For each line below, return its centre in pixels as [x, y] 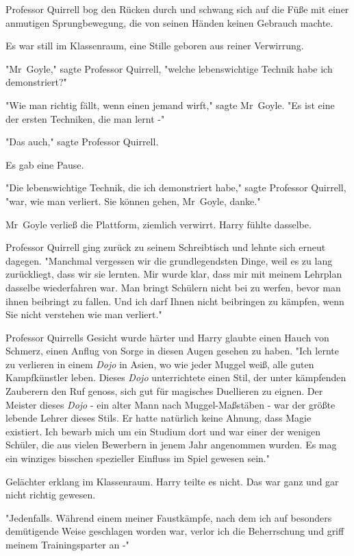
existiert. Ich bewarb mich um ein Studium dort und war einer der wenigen [163, 431]
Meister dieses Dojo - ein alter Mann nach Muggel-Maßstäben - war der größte [170, 404]
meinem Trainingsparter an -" [67, 544]
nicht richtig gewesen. [51, 495]
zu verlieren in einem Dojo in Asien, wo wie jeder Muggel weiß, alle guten [160, 364]
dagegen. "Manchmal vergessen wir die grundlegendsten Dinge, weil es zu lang [169, 260]
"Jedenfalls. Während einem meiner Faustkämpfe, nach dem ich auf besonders [169, 517]
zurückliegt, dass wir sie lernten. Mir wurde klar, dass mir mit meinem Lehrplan [174, 274]
